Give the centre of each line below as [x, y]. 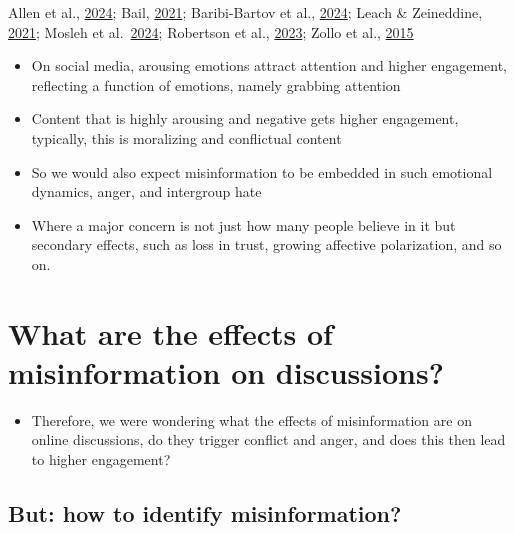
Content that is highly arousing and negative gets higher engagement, [245, 118]
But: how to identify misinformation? [205, 513]
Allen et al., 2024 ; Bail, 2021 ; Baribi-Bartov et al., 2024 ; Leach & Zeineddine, [245, 12]
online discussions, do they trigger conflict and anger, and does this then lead [268, 439]
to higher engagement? [101, 459]
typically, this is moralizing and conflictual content [186, 137]
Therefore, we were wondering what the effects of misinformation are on [251, 419]
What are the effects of [170, 332]
